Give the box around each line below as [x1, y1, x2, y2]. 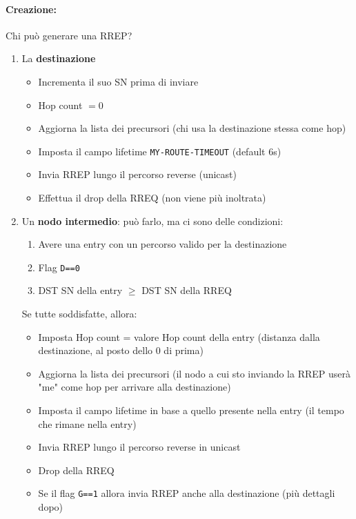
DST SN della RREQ [141, 283, 232, 297]
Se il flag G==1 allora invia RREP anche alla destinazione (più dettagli [38, 486, 335, 500]
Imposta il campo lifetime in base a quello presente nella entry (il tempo [38, 403, 344, 418]
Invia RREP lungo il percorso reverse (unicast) [38, 167, 237, 182]
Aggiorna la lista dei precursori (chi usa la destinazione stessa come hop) [38, 121, 346, 135]
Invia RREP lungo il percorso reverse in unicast [38, 440, 241, 454]
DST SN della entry [38, 283, 123, 297]
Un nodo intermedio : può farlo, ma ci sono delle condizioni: [21, 213, 284, 228]
